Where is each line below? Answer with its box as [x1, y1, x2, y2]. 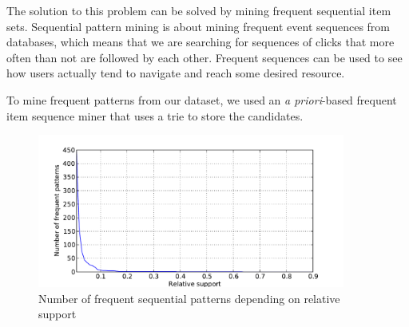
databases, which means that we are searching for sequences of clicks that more [6, 33, 395, 50]
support [38, 305, 77, 322]
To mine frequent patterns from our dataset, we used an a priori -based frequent [6, 91, 397, 108]
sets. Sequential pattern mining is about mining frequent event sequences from [6, 18, 391, 34]
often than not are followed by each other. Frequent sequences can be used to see [6, 49, 403, 65]
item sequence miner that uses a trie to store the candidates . [6, 107, 304, 124]
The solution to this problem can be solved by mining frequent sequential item [6, 2, 391, 18]
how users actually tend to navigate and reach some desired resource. [6, 65, 345, 81]
